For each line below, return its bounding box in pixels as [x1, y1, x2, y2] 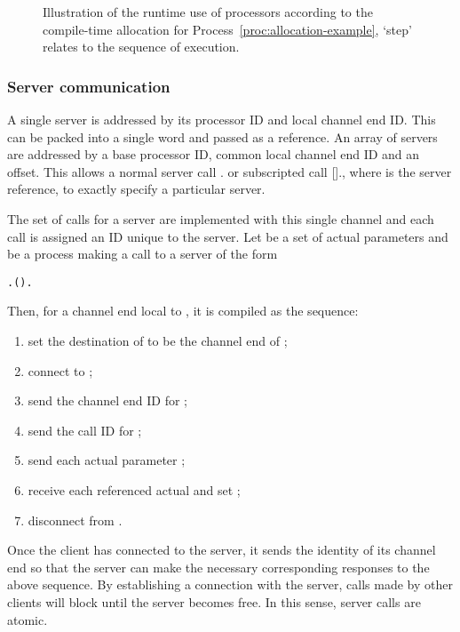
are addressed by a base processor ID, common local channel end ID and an [7, 145, 420, 164]
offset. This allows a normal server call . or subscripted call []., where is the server [7, 162, 452, 180]
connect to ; [28, 361, 93, 380]
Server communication [7, 75, 171, 97]
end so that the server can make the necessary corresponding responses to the [7, 557, 430, 576]
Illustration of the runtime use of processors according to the [43, 3, 373, 20]
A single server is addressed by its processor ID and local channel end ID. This [7, 110, 436, 128]
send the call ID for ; [28, 420, 142, 439]
